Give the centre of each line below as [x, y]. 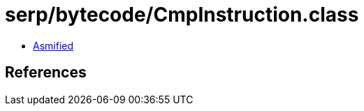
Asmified [53, 45]
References [46, 73]
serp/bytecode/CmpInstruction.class [182, 15]
